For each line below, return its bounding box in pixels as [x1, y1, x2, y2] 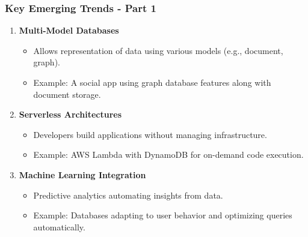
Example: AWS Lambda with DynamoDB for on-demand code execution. [33, 148, 304, 161]
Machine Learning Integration [19, 168, 146, 181]
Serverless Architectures [19, 108, 122, 121]
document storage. [33, 88, 101, 100]
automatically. [33, 220, 85, 233]
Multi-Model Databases [19, 24, 119, 37]
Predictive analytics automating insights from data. [33, 188, 223, 201]
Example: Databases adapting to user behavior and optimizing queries [33, 209, 292, 221]
